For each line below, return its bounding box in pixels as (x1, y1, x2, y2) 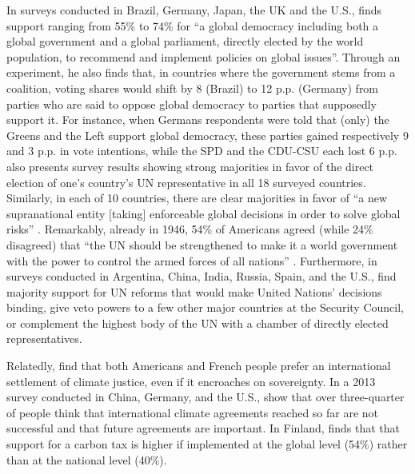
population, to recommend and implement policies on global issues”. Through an (6, 48, 401, 65)
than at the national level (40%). (6, 451, 167, 468)
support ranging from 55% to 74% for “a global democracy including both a (6, 17, 379, 34)
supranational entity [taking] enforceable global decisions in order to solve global (6, 205, 401, 221)
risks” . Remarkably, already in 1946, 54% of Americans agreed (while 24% (6, 221, 373, 237)
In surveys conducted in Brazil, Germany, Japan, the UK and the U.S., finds (6, 2, 382, 18)
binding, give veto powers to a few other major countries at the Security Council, (6, 299, 404, 316)
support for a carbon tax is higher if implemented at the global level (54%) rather (6, 436, 408, 452)
